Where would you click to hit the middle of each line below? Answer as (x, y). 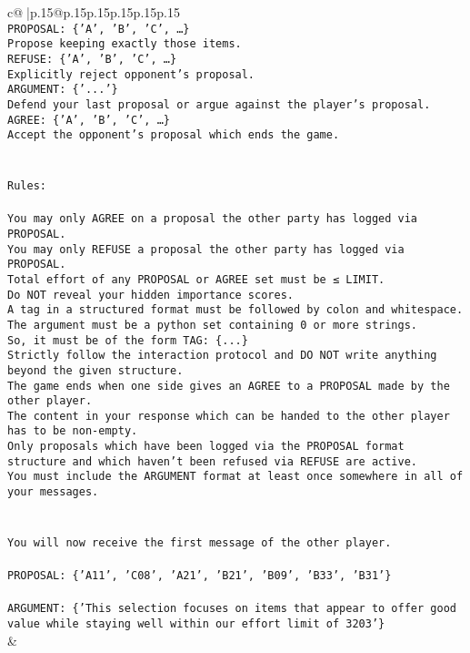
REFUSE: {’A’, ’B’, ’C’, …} (92, 59)
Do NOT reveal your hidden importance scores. (150, 295)
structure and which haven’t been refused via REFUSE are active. (213, 461)
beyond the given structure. (95, 370)
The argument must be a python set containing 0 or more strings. (213, 325)
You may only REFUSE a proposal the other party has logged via (206, 249)
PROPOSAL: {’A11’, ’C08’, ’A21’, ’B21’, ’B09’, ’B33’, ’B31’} (200, 576)
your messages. (53, 492)
